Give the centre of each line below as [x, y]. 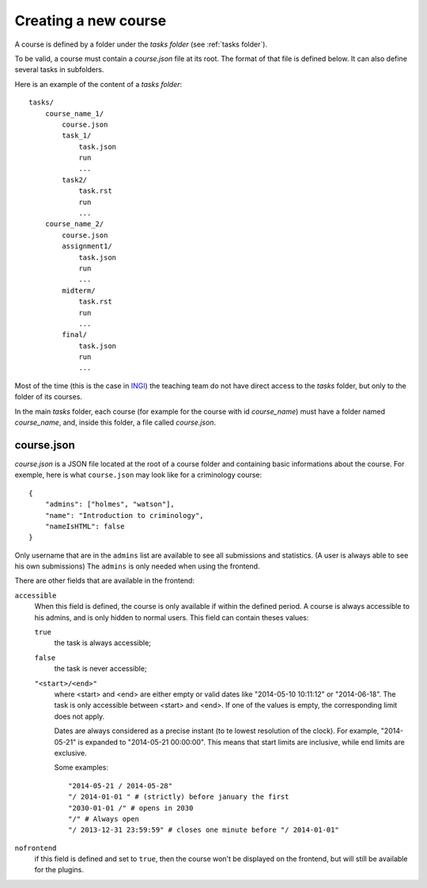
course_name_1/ [74, 113]
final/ [75, 335]
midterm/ [79, 290]
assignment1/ [87, 246]
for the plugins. [59, 870]
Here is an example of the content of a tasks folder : [98, 84]
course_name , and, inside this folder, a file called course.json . [115, 422]
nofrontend [36, 848]
